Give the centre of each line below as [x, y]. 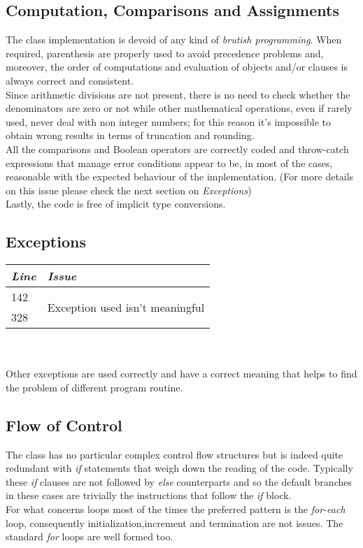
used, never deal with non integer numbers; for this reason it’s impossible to [169, 121]
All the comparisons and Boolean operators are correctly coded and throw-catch [177, 149]
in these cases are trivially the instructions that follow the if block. [149, 495]
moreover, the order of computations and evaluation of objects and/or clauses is [177, 67]
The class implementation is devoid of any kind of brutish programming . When [174, 39]
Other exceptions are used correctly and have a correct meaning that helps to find [181, 374]
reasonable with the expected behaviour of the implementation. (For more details [180, 176]
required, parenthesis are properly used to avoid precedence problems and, [165, 53]
